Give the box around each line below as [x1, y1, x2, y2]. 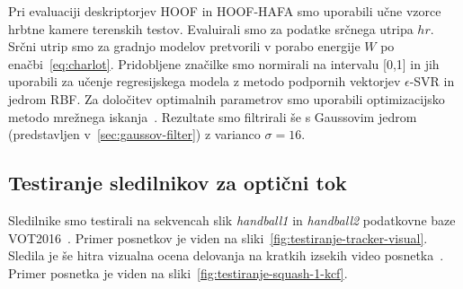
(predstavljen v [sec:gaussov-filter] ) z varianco [8, 125, 261, 144]
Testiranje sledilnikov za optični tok [8, 169, 347, 197]
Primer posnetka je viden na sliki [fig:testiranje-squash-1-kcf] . [8, 263, 348, 282]
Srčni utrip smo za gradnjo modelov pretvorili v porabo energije [8, 37, 361, 56]
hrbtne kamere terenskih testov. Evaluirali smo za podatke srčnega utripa [8, 19, 414, 38]
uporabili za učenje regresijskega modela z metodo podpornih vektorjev [8, 72, 401, 91]
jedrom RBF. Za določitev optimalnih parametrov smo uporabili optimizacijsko [8, 89, 445, 108]
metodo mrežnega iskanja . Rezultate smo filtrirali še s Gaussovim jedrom [8, 107, 417, 126]
